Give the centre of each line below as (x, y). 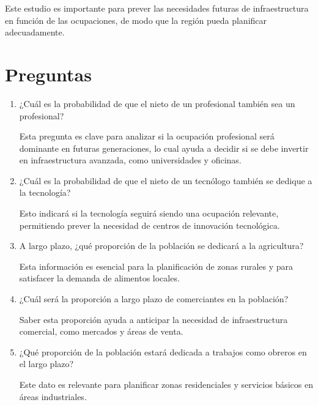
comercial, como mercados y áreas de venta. (101, 331)
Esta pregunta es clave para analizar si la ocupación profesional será (147, 136)
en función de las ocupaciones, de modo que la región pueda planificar (136, 20)
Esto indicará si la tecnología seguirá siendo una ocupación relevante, (149, 213)
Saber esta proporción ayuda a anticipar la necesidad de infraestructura (153, 319)
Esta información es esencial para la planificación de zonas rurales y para (156, 266)
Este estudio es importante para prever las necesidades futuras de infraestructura (157, 8)
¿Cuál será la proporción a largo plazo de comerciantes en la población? (154, 299)
